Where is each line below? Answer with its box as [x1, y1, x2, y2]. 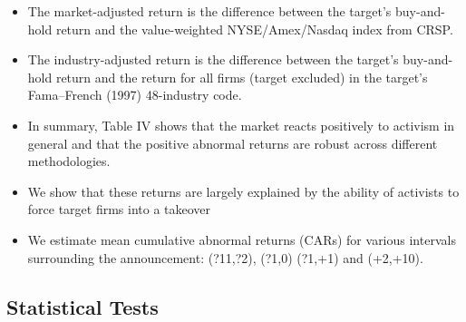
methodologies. [27, 151, 111, 171]
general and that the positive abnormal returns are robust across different [27, 133, 438, 152]
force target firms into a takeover [27, 200, 211, 219]
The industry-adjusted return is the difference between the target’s [27, 50, 399, 69]
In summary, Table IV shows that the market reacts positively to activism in [27, 115, 455, 134]
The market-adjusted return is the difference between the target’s [27, 2, 392, 20]
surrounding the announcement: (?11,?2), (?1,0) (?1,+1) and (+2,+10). [27, 248, 423, 267]
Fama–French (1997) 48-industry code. [27, 85, 242, 104]
